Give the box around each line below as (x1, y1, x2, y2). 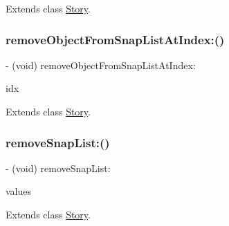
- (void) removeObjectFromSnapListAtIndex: (6, 57, 196, 72)
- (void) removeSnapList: (6, 160, 111, 175)
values (6, 184, 32, 198)
